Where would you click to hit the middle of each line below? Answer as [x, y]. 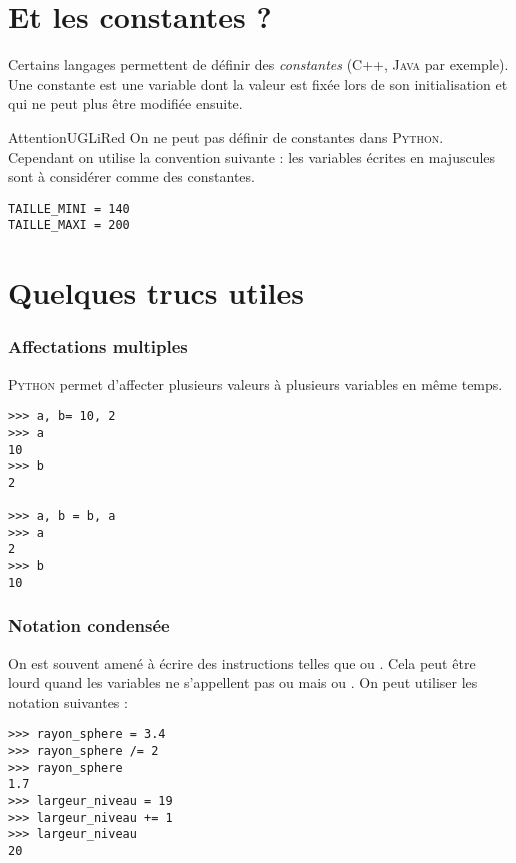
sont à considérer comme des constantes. [131, 176]
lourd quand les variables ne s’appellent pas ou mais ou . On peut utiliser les [243, 682]
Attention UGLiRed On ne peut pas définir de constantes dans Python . [226, 136]
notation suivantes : [68, 701]
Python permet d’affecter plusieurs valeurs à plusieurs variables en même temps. [255, 383]
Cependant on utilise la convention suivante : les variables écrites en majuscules [252, 156]
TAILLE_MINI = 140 [69, 208]
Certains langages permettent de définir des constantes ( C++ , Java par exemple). [258, 64]
